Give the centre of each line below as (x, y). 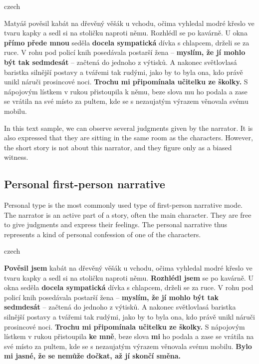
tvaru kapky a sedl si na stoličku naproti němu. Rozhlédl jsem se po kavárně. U (129, 277)
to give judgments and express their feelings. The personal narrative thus (116, 224)
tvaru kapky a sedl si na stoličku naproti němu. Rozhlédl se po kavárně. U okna (126, 33)
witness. (16, 157)
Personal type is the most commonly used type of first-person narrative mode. (124, 205)
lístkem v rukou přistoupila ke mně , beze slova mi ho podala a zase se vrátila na (129, 336)
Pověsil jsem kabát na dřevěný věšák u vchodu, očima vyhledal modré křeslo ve (128, 268)
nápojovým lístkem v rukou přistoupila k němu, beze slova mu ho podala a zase (126, 91)
